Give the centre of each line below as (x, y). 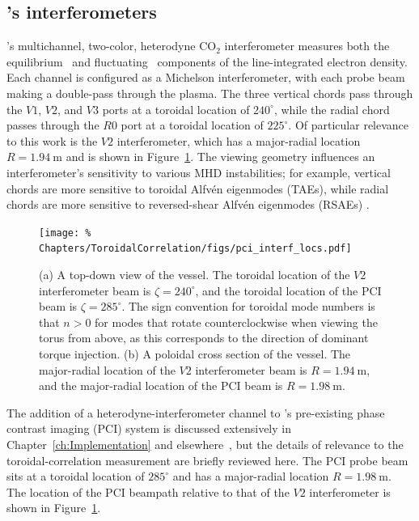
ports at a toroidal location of (176, 109)
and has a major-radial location (251, 476)
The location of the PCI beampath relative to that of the (148, 491)
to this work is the (52, 140)
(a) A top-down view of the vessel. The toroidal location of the (195, 275)
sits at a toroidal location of (76, 476)
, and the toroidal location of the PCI (288, 290)
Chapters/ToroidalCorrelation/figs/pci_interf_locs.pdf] (195, 249)
